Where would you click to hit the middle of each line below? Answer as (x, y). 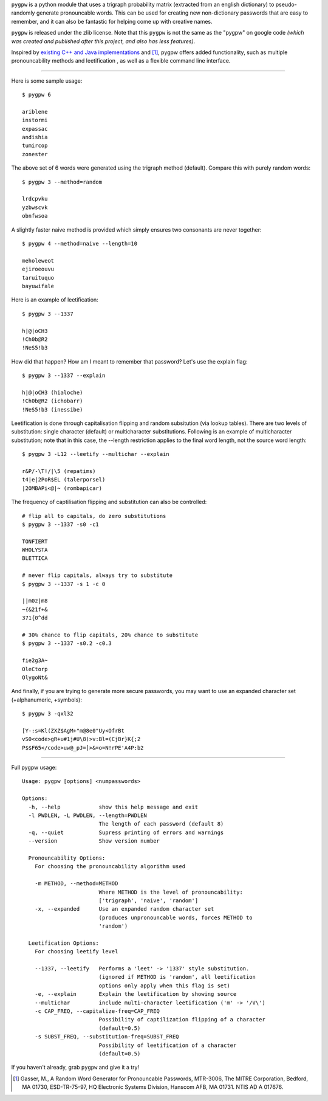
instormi (35, 120)
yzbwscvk (35, 207)
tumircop (35, 146)
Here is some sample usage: (47, 81)
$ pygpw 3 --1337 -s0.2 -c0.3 (67, 644)
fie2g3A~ (35, 661)
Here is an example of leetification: (55, 300)
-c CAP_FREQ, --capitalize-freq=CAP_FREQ (97, 1011)
